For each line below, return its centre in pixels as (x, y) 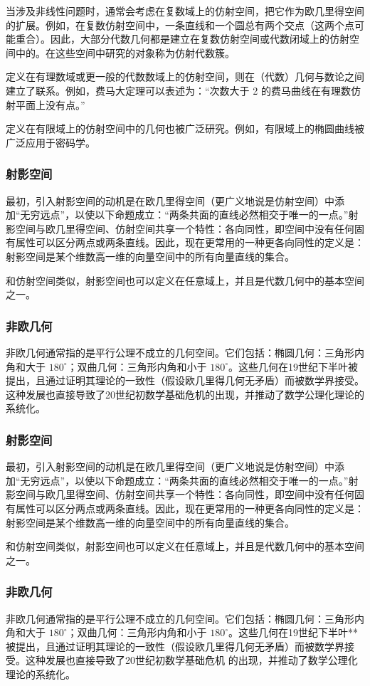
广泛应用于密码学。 (51, 142)
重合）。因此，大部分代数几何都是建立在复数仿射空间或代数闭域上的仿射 (182, 39)
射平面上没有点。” (46, 104)
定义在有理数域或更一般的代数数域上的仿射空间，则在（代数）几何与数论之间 (185, 76)
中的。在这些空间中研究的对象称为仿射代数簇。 (125, 52)
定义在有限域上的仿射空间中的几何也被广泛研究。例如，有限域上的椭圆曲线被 (185, 128)
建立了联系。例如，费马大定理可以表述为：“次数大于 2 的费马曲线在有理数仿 (183, 90)
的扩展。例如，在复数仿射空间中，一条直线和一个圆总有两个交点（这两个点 (180, 25)
